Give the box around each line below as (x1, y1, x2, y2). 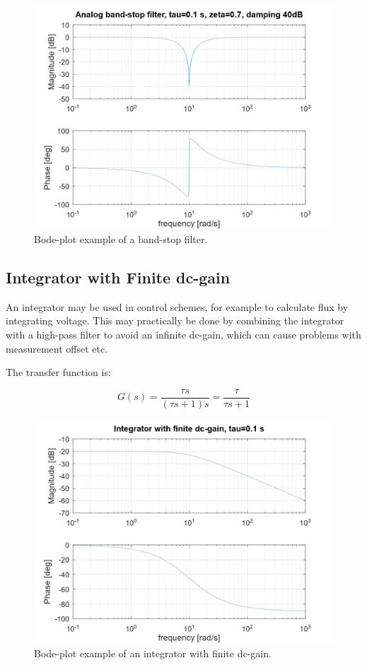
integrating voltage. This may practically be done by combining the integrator (6, 313, 344, 328)
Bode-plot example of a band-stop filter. (34, 231, 208, 246)
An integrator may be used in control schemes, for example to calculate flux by (6, 299, 349, 314)
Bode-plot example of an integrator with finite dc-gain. (34, 645, 272, 660)
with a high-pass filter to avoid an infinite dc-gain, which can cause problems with (6, 326, 361, 341)
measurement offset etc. (6, 341, 108, 355)
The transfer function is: (6, 365, 111, 379)
